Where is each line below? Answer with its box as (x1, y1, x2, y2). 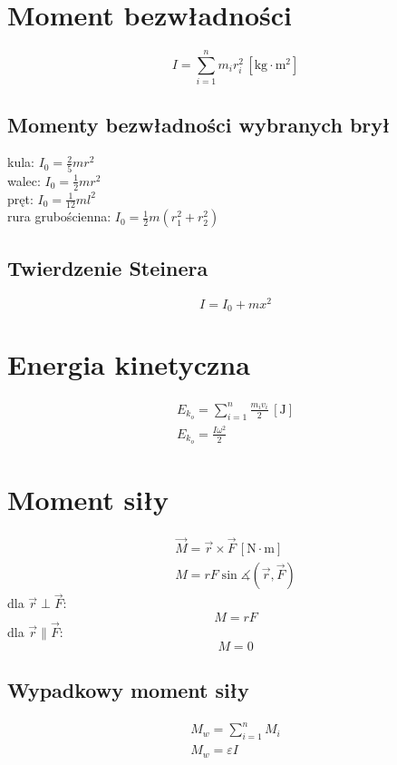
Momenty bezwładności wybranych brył (7, 110, 391, 138)
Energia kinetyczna (7, 346, 250, 383)
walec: (7, 171, 41, 190)
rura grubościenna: (7, 207, 111, 226)
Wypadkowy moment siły (7, 676, 249, 703)
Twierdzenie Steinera (7, 253, 208, 281)
